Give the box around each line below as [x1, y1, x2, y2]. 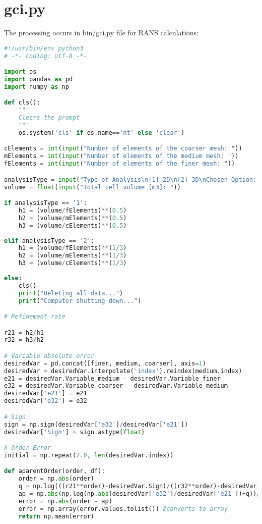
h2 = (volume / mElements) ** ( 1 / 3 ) [18, 252, 127, 259]
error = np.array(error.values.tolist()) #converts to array [18, 505, 228, 512]
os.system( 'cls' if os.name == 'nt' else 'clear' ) [18, 129, 185, 136]
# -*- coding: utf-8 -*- [4, 52, 87, 60]
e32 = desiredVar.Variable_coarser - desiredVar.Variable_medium [4, 382, 228, 390]
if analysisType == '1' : [4, 199, 87, 207]
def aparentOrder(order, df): [4, 467, 105, 475]
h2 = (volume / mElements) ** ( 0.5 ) [18, 214, 127, 222]
